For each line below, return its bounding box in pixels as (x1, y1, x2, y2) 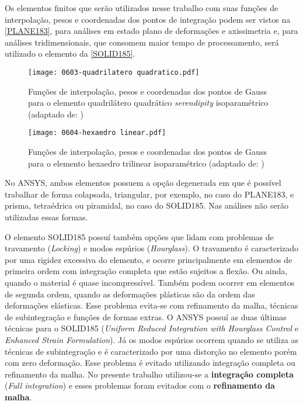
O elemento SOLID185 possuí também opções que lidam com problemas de (5, 230, 274, 243)
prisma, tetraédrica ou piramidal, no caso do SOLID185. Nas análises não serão (5, 199, 288, 212)
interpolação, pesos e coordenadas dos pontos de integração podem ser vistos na (5, 13, 291, 25)
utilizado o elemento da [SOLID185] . (5, 47, 135, 60)
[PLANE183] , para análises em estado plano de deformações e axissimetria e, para (5, 25, 298, 37)
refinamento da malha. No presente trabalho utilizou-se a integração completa (5, 368, 294, 380)
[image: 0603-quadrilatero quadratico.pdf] (28, 68, 200, 77)
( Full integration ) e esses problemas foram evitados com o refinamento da (5, 379, 275, 392)
